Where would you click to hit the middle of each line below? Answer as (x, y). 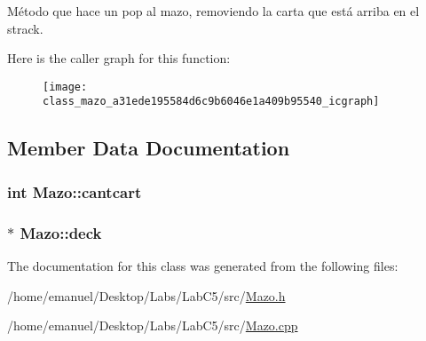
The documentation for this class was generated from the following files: (203, 265)
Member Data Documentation (149, 148)
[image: (65, 87)
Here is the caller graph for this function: (119, 58)
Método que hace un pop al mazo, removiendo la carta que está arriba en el (213, 11)
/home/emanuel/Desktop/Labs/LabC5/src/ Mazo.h (146, 295)
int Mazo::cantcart (75, 191)
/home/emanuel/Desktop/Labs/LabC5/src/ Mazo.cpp (153, 325)
